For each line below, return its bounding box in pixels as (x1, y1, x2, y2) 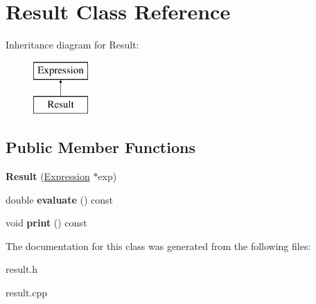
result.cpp (6, 285, 48, 300)
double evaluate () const (6, 192, 113, 206)
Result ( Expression (6, 169, 90, 184)
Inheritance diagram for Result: (6, 37, 139, 52)
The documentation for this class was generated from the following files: (6, 238, 311, 253)
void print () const (6, 215, 87, 230)
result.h (6, 262, 38, 276)
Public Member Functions (6, 136, 195, 158)
